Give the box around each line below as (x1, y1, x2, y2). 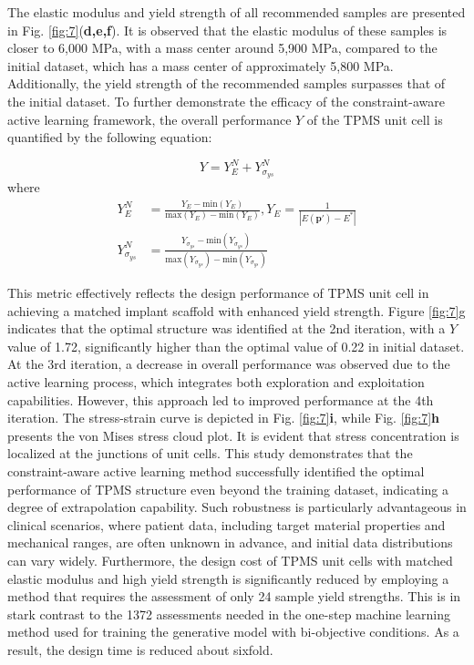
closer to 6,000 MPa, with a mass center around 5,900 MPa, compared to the (7, 38, 438, 57)
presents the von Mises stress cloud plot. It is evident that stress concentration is (7, 425, 459, 445)
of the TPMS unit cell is (306, 109, 443, 128)
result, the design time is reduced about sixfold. (7, 639, 273, 659)
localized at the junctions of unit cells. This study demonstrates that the (7, 444, 413, 463)
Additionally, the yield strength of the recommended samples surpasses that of (7, 74, 446, 93)
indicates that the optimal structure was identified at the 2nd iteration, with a (7, 319, 446, 338)
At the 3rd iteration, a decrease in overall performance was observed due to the (7, 354, 450, 373)
